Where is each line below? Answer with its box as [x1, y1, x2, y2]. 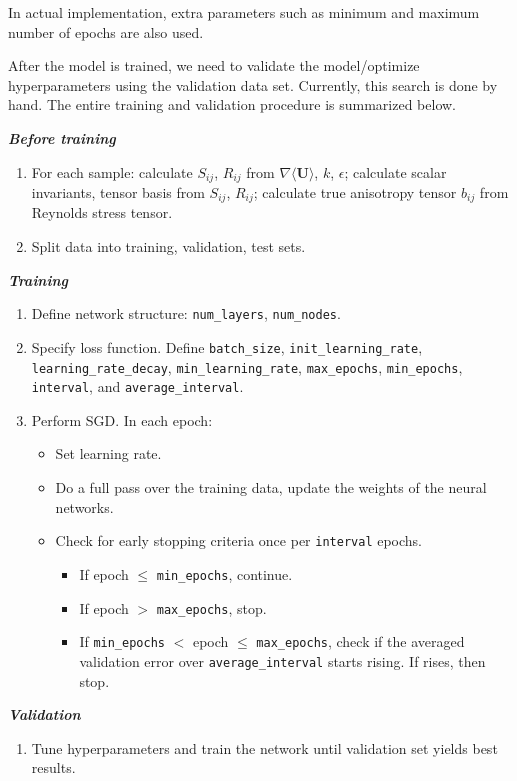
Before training [8, 127, 116, 148]
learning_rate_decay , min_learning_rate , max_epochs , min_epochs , [31, 356, 463, 377]
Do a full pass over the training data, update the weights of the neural [55, 477, 487, 498]
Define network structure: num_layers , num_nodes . [31, 303, 341, 324]
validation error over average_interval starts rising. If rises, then [79, 650, 486, 671]
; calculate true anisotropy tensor [253, 182, 457, 203]
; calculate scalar [344, 161, 447, 182]
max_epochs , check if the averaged [256, 631, 465, 652]
